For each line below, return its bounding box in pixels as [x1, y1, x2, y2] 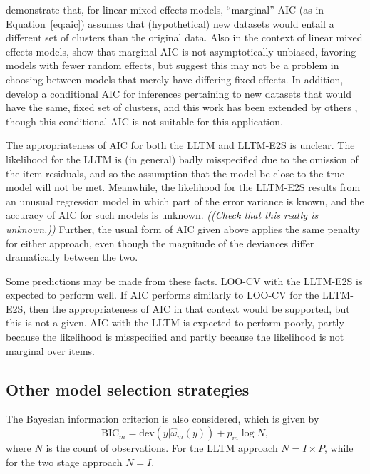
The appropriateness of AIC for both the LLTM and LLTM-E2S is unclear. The [6, 138, 355, 153]
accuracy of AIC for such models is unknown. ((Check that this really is [6, 207, 319, 222]
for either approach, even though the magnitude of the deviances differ [6, 235, 314, 250]
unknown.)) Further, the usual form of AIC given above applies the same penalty [6, 221, 360, 236]
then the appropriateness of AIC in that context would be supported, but [29, 301, 350, 316]
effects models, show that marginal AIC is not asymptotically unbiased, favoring [6, 43, 356, 58]
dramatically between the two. [6, 249, 138, 264]
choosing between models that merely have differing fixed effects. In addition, [6, 71, 344, 86]
